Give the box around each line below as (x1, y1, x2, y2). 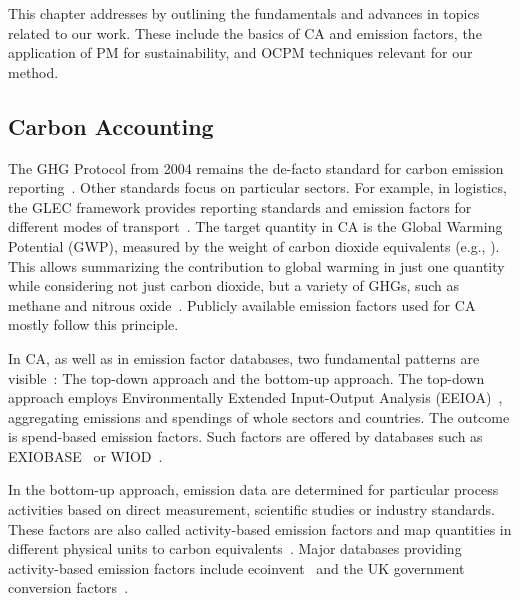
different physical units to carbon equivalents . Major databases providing (8, 538, 462, 559)
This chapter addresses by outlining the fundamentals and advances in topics (8, 3, 480, 23)
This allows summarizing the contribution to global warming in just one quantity (8, 255, 505, 276)
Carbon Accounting (8, 110, 214, 141)
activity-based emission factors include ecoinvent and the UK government (8, 557, 465, 578)
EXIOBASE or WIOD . (8, 445, 163, 466)
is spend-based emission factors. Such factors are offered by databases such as (8, 426, 483, 447)
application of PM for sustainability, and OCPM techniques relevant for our (8, 42, 473, 63)
